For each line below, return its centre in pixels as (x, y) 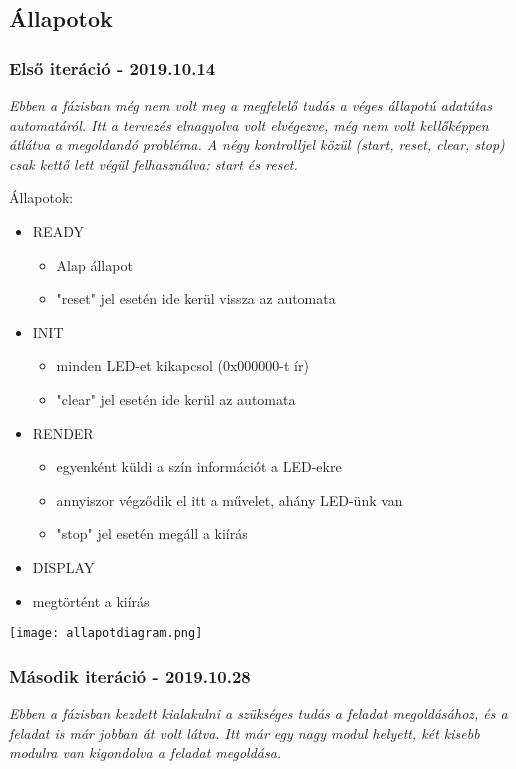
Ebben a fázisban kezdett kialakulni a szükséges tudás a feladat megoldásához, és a (258, 712)
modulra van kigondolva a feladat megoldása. (145, 752)
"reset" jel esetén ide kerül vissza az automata (196, 298)
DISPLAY (63, 566)
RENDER (63, 432)
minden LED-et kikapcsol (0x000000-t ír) (182, 365)
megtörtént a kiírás (91, 600)
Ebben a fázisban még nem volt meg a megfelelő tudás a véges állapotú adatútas (250, 105)
